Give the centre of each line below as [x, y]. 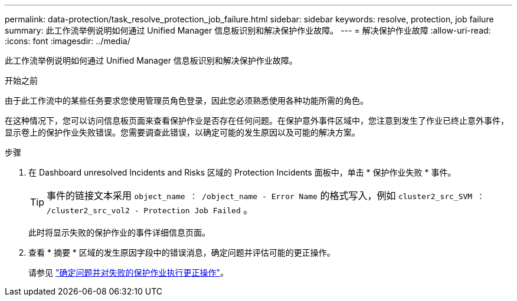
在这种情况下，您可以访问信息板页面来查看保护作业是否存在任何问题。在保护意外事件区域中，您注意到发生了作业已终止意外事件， [257, 120]
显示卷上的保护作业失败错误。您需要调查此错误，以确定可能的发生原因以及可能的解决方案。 [182, 132]
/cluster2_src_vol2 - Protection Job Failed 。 [150, 210]
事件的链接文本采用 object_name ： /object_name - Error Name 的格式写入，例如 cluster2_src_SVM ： [266, 196]
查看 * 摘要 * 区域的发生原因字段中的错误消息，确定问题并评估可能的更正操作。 [182, 252]
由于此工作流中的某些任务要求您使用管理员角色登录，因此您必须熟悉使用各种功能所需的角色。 [186, 100]
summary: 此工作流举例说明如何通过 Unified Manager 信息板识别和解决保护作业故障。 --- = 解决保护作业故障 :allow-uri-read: [248, 30]
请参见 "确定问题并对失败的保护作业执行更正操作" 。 [128, 272]
